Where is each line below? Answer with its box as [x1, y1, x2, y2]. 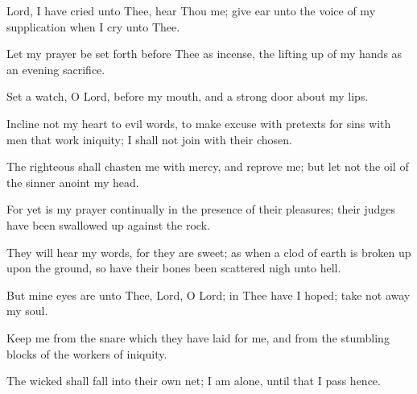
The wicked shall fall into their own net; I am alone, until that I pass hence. [6, 372, 381, 389]
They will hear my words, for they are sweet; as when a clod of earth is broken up [6, 243, 411, 260]
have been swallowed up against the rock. [6, 216, 210, 233]
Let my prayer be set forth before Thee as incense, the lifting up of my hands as [6, 45, 403, 62]
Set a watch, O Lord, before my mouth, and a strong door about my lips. [6, 88, 369, 105]
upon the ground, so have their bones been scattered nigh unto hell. [6, 259, 341, 276]
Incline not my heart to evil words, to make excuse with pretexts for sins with [6, 114, 391, 131]
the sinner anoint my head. [6, 173, 139, 190]
